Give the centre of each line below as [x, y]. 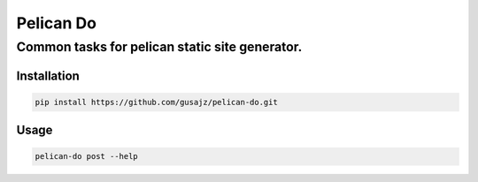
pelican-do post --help [87, 156]
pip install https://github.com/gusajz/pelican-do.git [156, 102]
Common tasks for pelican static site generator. [159, 47]
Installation [48, 76]
